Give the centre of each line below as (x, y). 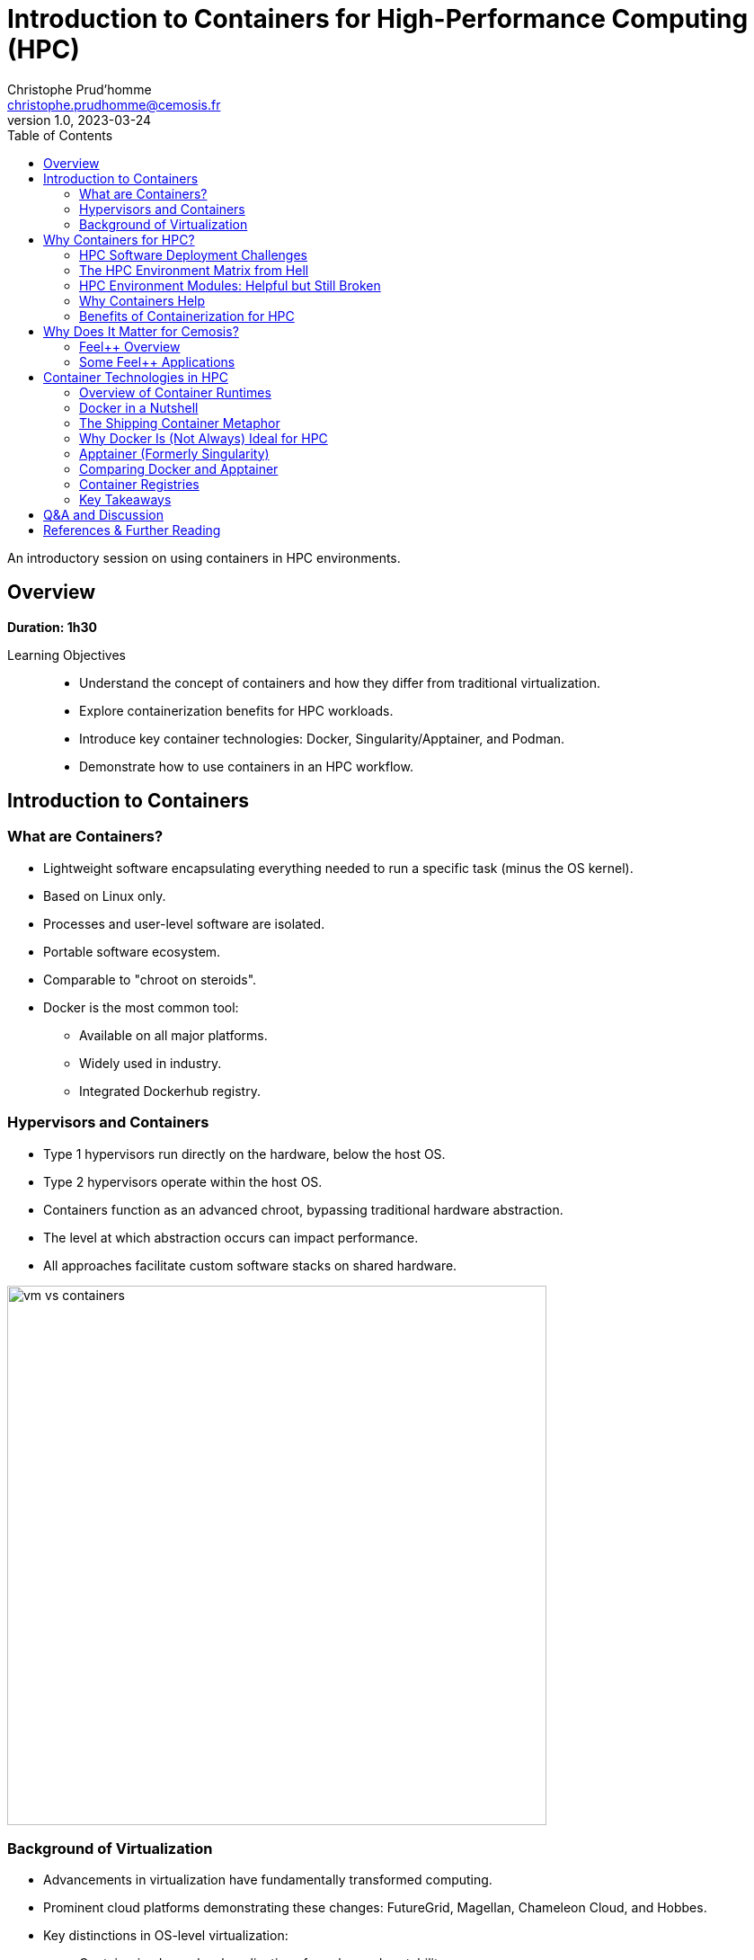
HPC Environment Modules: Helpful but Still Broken (230, 285)
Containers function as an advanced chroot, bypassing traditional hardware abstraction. (303, 1209)
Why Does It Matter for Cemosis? (141, 331)
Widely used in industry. (151, 1063)
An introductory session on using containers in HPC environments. (204, 557)
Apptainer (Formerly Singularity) (174, 453)
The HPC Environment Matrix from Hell (194, 270)
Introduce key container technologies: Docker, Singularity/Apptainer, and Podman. (322, 738)
